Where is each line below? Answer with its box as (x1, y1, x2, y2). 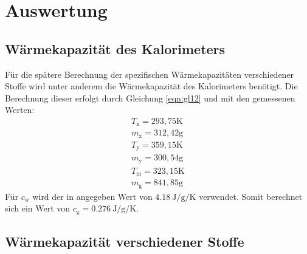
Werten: (5, 103, 35, 116)
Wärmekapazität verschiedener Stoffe (5, 232, 244, 251)
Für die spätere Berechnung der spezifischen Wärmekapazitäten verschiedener (5, 67, 294, 80)
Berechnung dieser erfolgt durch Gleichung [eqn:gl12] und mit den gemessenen (5, 91, 295, 104)
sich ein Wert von (5, 202, 71, 215)
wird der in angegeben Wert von (32, 190, 153, 202)
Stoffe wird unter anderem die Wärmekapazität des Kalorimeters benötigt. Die (5, 80, 298, 92)
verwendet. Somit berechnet (199, 190, 303, 202)
